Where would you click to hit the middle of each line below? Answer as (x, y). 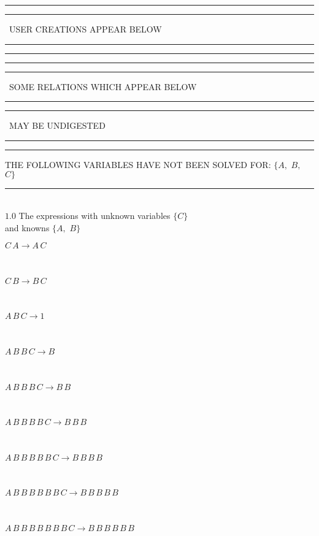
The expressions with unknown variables (94, 215)
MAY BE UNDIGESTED (57, 125)
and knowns (27, 227)
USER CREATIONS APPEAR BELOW (85, 29)
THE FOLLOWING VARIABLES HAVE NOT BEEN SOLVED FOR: (138, 164)
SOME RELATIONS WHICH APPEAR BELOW (103, 86)
